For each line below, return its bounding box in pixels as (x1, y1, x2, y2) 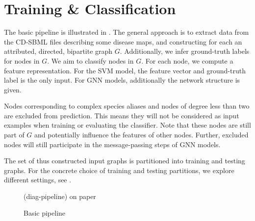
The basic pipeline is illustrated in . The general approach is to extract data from (4, 27, 249, 37)
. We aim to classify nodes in (47, 55, 134, 66)
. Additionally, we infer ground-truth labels (120, 46, 250, 56)
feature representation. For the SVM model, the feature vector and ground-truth (4, 65, 246, 75)
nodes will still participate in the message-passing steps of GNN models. (4, 139, 221, 149)
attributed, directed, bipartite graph (4, 46, 113, 56)
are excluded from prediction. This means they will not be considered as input (4, 110, 239, 120)
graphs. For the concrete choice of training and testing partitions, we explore (4, 165, 234, 175)
